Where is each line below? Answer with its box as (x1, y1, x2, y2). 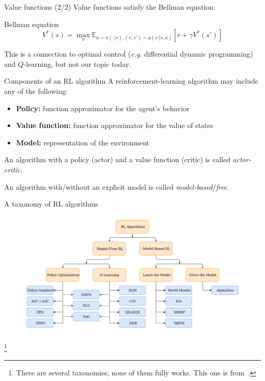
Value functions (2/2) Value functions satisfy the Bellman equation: (4, 2, 216, 12)
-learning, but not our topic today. (23, 58, 131, 69)
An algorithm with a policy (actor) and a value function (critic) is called (4, 154, 230, 165)
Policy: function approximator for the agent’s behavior (16, 103, 190, 113)
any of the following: (4, 85, 68, 96)
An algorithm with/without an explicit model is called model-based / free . (4, 181, 229, 192)
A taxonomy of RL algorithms (4, 198, 98, 209)
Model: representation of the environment (16, 137, 149, 147)
